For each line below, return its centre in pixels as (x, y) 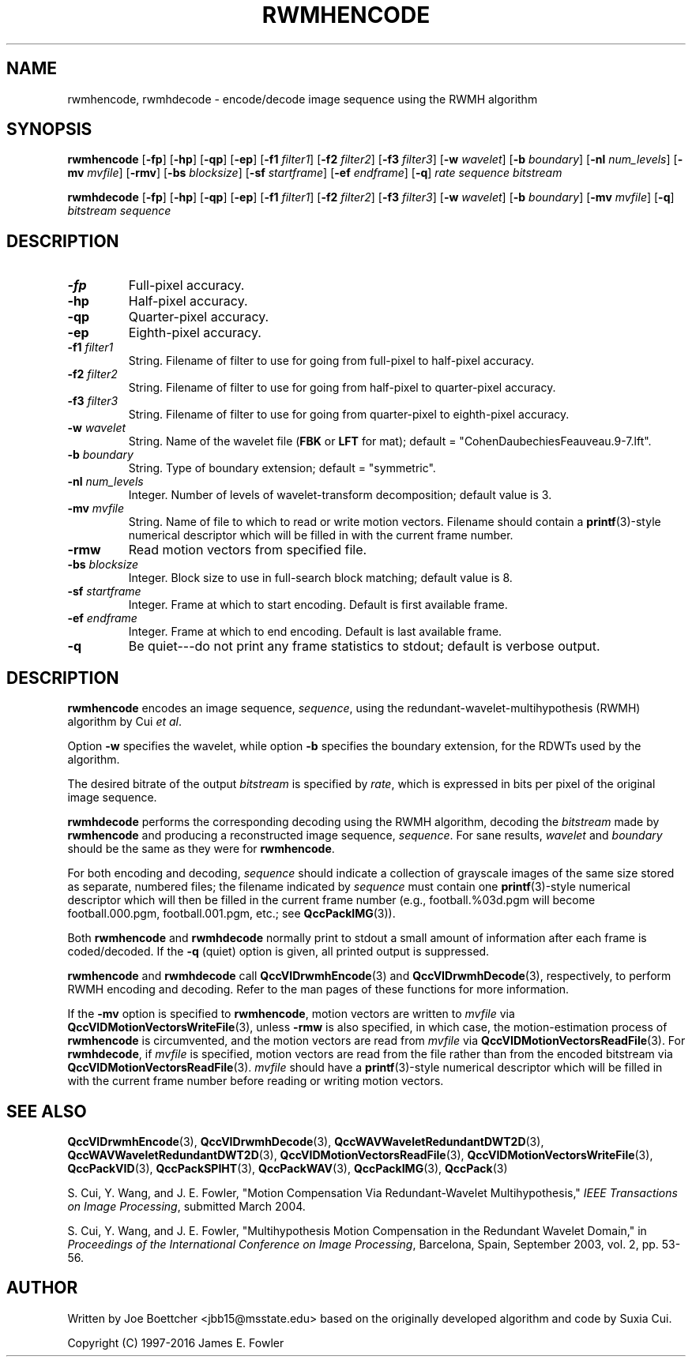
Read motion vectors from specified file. (248, 550)
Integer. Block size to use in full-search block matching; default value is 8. (320, 578)
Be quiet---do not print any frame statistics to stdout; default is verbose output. (364, 646)
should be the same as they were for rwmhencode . (201, 849)
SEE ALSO (47, 1111)
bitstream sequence (119, 211)
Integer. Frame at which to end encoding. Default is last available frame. (315, 632)
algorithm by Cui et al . (125, 722)
